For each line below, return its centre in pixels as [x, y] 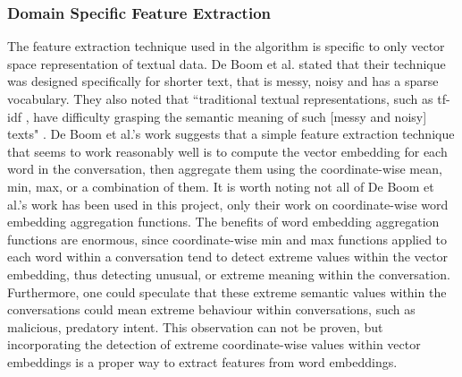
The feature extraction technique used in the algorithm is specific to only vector [226, 46]
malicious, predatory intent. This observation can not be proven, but [195, 326]
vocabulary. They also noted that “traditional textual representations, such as [220, 99]
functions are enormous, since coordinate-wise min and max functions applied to [227, 239]
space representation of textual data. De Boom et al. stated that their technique [227, 63]
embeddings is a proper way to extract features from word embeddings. [202, 361]
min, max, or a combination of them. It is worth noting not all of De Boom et [221, 186]
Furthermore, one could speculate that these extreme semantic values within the [227, 291]
